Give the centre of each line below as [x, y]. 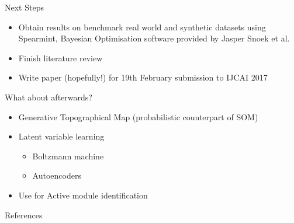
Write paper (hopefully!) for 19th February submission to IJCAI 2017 [143, 77]
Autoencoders [57, 175]
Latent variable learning [61, 136]
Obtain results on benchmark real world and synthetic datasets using [142, 27]
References [24, 215]
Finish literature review [60, 58]
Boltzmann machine [68, 156]
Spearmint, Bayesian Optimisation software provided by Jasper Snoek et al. [154, 38]
